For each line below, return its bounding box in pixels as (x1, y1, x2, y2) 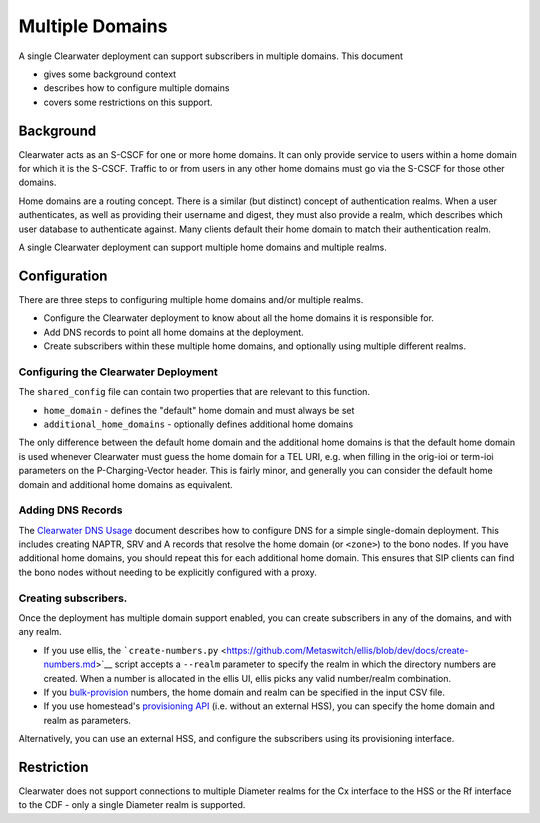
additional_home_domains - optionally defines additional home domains (43, 418, 354, 430)
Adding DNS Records (18, 503, 123, 517)
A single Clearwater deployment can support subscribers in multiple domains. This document (18, 50, 404, 62)
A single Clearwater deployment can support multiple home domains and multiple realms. (18, 241, 387, 253)
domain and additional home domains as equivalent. (18, 478, 234, 490)
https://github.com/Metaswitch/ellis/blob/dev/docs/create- (226, 644, 469, 656)
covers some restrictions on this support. (43, 96, 214, 108)
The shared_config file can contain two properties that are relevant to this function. (18, 386, 370, 398)
